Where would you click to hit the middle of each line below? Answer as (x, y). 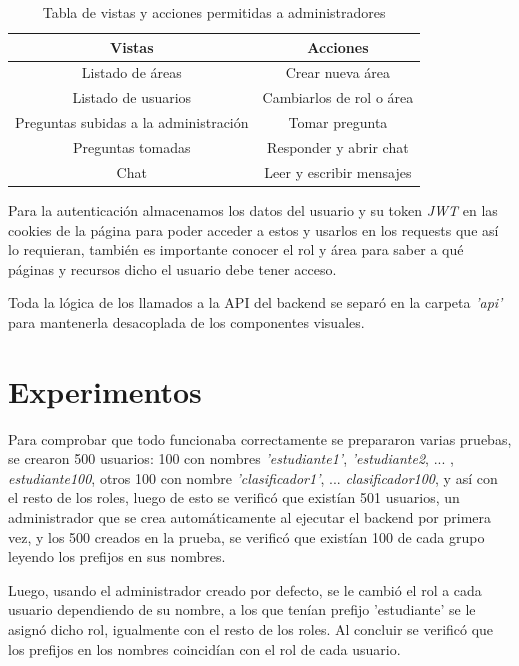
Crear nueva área (338, 72)
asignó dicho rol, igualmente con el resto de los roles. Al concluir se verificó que (251, 628)
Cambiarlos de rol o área (338, 97)
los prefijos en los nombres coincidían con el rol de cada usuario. (204, 648)
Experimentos (105, 390)
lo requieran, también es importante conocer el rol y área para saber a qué (236, 249)
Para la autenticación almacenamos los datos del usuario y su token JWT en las (253, 209)
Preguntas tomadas (132, 146)
